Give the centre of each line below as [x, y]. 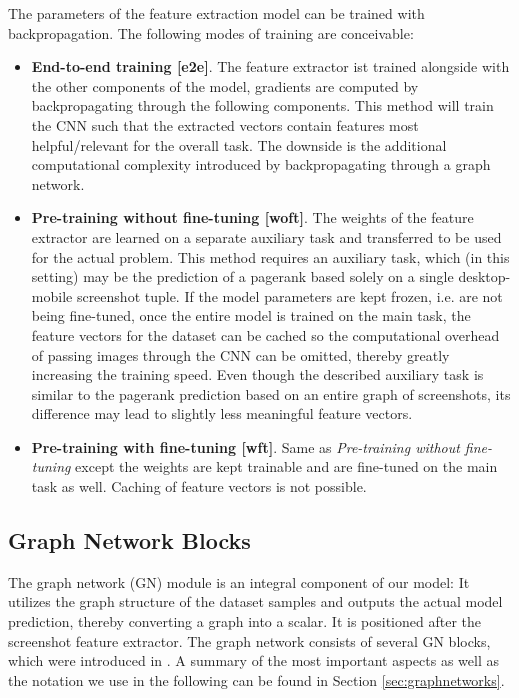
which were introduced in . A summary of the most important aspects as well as [253, 660]
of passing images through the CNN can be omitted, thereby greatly [240, 354]
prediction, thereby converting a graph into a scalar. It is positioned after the [244, 621]
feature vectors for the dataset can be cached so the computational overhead [265, 334]
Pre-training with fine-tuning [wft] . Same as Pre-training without [245, 446]
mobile [52, 295]
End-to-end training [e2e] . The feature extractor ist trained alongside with [270, 66]
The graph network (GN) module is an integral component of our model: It [239, 581]
